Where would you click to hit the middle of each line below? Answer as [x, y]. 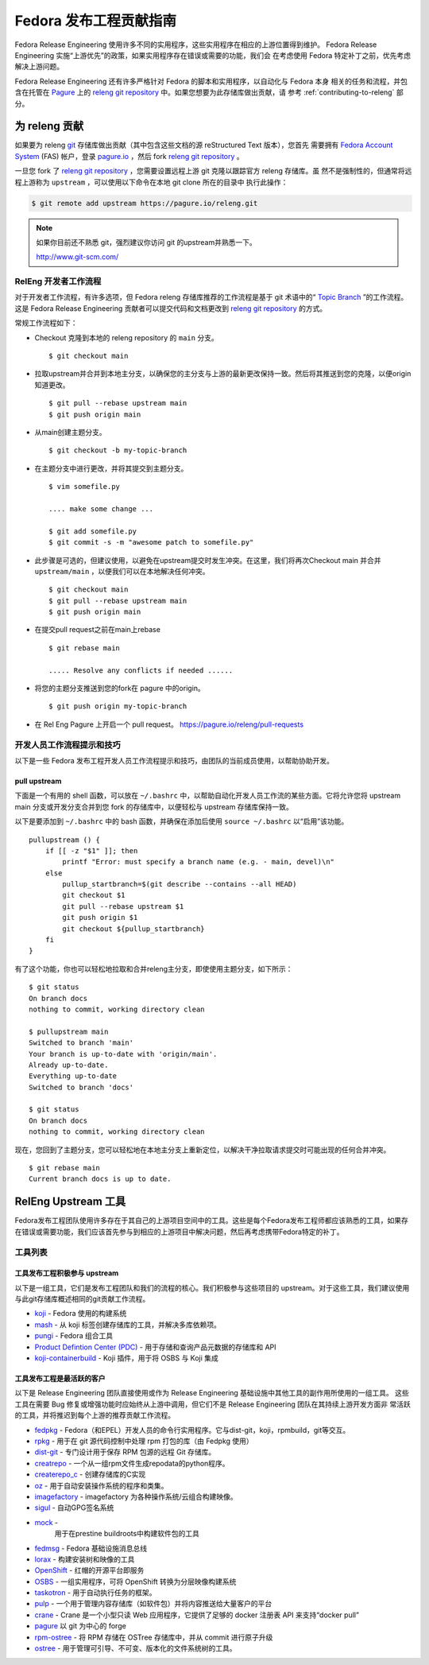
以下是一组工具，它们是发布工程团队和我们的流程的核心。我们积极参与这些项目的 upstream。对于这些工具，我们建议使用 [212, 1287]
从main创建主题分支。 [70, 432]
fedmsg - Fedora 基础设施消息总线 [91, 1548]
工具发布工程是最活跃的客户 [60, 1379]
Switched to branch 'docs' [81, 1087]
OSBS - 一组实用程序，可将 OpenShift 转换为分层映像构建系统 [135, 1582]
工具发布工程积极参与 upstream [67, 1273]
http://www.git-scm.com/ [77, 257]
